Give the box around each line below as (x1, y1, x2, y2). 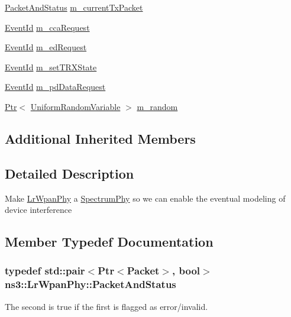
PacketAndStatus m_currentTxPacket (5, 1, 143, 13)
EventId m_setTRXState (5, 60, 97, 73)
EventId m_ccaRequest (5, 21, 90, 33)
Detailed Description (5, 164, 134, 182)
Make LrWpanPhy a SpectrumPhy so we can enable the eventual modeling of (5, 192, 286, 204)
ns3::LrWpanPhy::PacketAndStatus (5, 277, 176, 292)
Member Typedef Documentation (5, 232, 214, 251)
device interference (5, 203, 72, 216)
